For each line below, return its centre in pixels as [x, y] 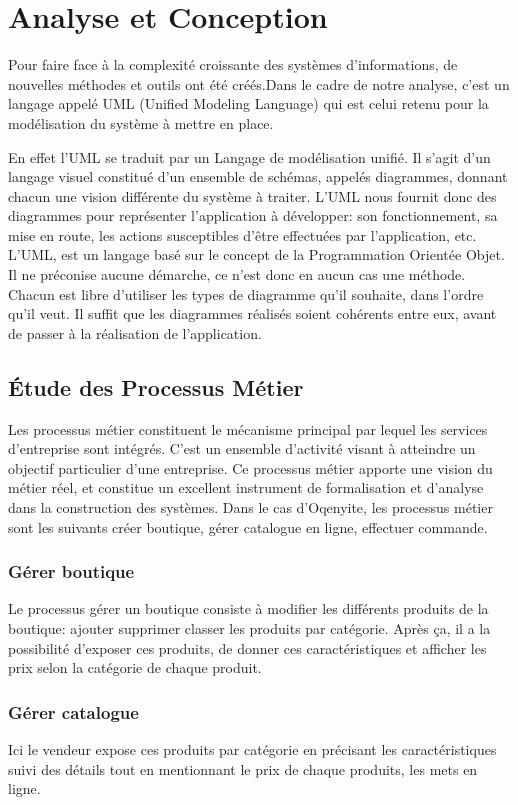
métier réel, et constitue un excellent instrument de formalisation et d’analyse [246, 487]
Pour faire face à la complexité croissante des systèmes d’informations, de [233, 64]
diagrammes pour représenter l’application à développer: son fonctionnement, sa [253, 215]
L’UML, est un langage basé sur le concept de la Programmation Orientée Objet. [256, 254]
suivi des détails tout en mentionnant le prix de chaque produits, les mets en [243, 768]
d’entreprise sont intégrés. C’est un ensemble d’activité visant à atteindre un [242, 448]
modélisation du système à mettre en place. [141, 122]
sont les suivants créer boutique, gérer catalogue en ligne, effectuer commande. [248, 526]
